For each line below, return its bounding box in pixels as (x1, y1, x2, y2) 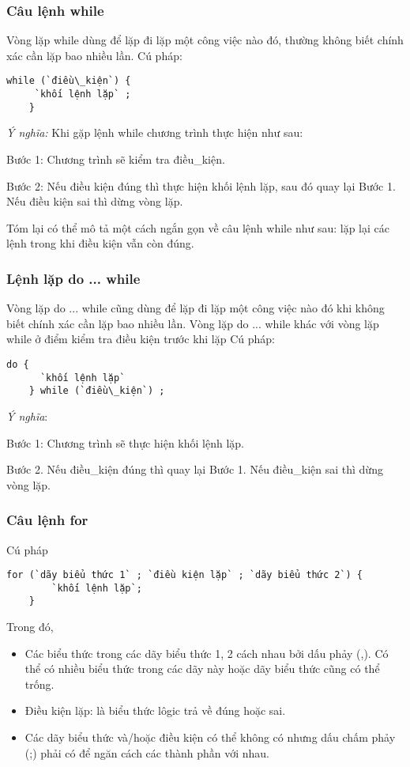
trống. (24, 675, 55, 692)
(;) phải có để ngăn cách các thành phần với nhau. (24, 744, 269, 761)
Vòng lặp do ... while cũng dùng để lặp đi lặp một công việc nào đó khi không (6, 300, 385, 316)
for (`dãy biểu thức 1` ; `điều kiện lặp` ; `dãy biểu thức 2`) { (6, 569, 363, 581)
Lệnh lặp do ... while (6, 268, 141, 288)
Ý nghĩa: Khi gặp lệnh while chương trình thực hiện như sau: (6, 124, 303, 141)
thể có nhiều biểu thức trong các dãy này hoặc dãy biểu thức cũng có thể (24, 660, 380, 677)
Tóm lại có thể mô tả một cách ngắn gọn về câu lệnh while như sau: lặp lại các (6, 219, 389, 236)
